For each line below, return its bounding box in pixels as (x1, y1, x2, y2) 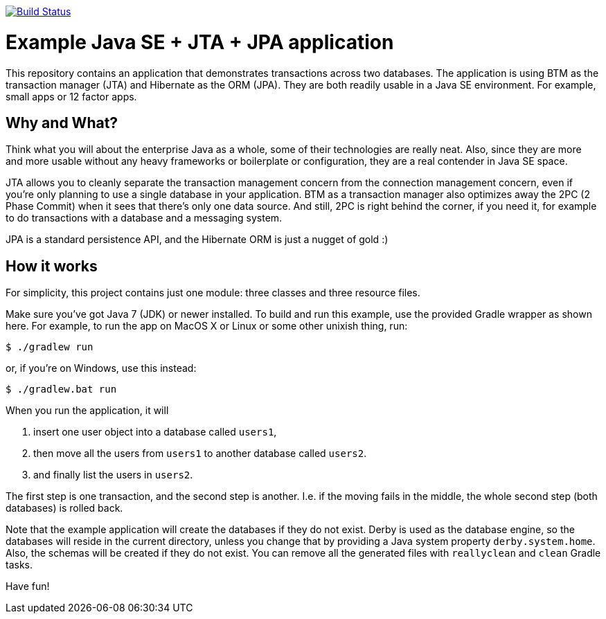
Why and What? (6, 114, 118, 132)
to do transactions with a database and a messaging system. (6, 212, 283, 224)
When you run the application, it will (6, 404, 169, 417)
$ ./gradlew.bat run (6, 384, 117, 395)
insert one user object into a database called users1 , (33, 426, 277, 438)
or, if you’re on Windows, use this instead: (6, 362, 197, 375)
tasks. (6, 559, 33, 571)
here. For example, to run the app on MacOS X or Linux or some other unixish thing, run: (6, 320, 408, 332)
